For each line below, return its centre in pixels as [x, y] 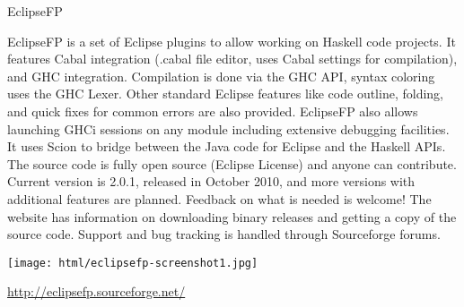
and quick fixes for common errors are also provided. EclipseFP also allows [213, 111]
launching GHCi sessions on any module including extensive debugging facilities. [228, 128]
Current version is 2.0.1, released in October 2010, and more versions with [211, 181]
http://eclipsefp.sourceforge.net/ [96, 291]
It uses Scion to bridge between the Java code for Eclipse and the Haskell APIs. [227, 146]
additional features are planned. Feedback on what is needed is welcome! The [219, 198]
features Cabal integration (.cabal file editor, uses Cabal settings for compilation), [232, 59]
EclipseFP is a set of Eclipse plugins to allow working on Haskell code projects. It [232, 41]
